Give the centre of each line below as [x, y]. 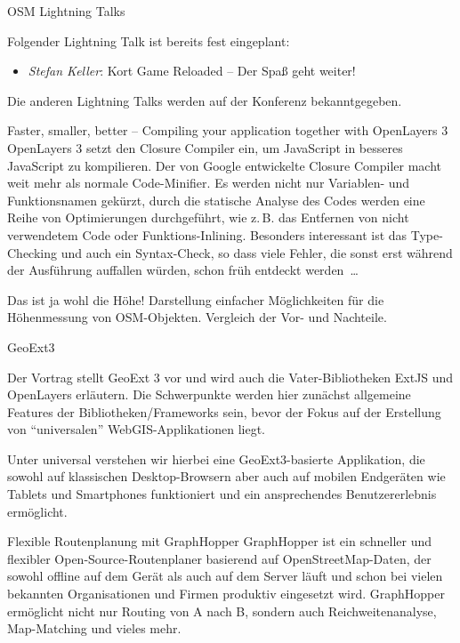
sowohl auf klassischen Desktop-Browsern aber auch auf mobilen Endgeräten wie [226, 476]
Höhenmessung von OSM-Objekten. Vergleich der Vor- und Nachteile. [197, 317]
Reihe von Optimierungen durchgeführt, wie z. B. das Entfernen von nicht [208, 217]
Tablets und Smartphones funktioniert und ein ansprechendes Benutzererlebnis [222, 494]
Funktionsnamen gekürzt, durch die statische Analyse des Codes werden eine [216, 200]
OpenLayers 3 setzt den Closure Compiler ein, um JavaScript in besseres [205, 147]
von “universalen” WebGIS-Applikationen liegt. [136, 429]
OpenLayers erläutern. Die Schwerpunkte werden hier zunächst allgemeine [209, 394]
